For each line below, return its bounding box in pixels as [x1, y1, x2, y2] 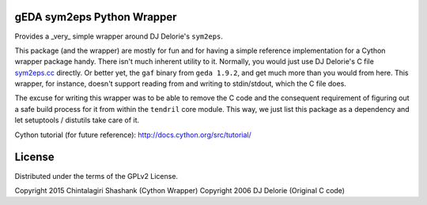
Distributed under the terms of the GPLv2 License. [14, 171, 178, 181]
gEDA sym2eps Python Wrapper [14, 10, 177, 24]
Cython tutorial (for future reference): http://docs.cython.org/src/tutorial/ [14, 130, 252, 140]
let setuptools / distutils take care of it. [14, 115, 140, 125]
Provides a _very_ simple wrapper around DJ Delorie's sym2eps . [14, 32, 223, 41]
